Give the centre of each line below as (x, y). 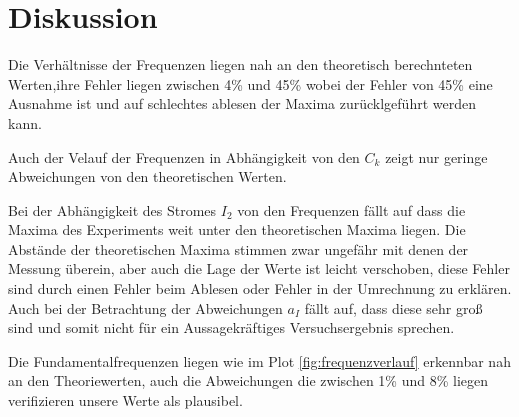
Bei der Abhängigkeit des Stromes (112, 209)
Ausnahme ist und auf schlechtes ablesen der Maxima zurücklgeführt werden (242, 103)
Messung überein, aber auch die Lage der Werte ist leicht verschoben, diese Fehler (259, 268)
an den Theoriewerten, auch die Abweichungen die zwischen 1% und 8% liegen (248, 380)
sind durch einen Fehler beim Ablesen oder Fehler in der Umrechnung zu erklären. (260, 288)
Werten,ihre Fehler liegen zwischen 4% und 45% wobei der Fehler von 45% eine (250, 83)
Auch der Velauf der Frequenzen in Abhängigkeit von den (184, 156)
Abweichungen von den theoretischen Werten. (147, 176)
